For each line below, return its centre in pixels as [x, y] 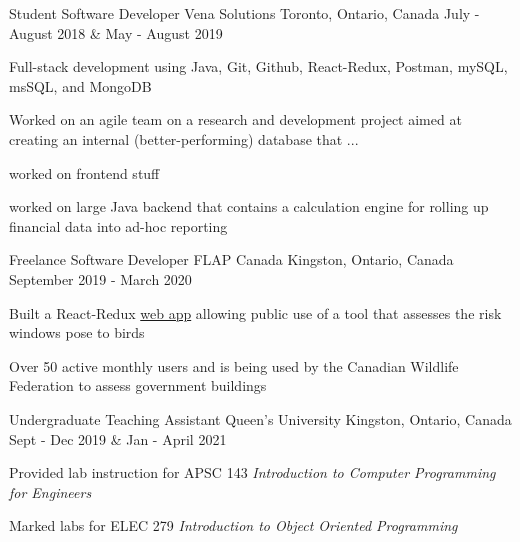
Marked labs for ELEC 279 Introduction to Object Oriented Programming [233, 525]
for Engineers [50, 491]
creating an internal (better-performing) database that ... [184, 138]
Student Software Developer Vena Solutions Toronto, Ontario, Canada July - [244, 13]
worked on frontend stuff [84, 172]
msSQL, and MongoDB [80, 85]
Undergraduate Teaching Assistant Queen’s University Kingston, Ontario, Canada [260, 418]
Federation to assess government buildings [138, 385]
